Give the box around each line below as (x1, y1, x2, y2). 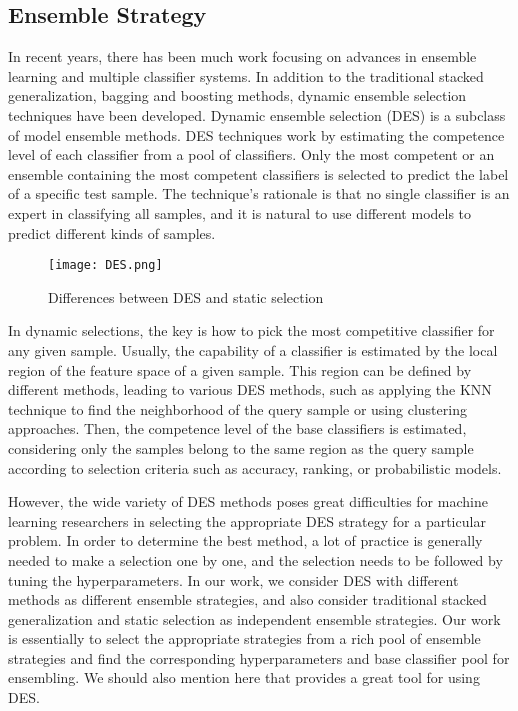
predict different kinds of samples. (8, 222, 216, 243)
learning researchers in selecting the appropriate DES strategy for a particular (8, 510, 486, 531)
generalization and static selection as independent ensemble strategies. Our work (8, 608, 501, 629)
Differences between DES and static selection (48, 286, 324, 307)
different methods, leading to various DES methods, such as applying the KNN (8, 379, 492, 400)
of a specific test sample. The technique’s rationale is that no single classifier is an (8, 183, 510, 204)
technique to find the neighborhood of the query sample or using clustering (8, 398, 467, 419)
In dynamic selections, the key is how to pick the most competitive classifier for (8, 320, 495, 341)
